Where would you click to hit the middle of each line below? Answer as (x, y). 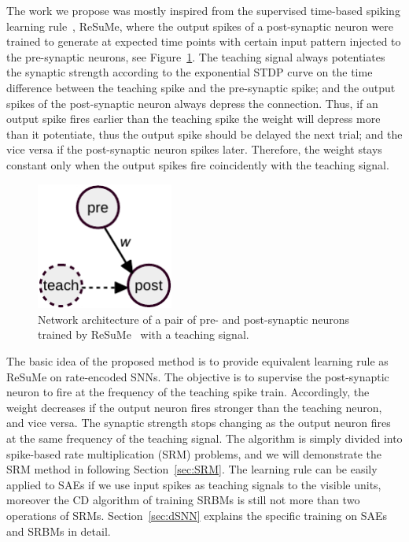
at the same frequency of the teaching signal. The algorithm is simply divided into (204, 438)
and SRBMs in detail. (59, 531)
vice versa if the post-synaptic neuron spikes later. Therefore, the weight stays (194, 149)
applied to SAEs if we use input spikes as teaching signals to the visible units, (194, 484)
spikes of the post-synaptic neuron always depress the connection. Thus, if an (192, 103)
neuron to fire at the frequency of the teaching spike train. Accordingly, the (188, 392)
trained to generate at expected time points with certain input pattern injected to (204, 41)
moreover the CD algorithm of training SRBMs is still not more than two (183, 500)
